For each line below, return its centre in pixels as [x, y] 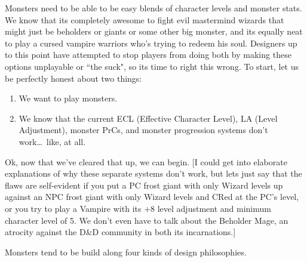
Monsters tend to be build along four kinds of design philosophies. [126, 252]
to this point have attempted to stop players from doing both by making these [148, 55]
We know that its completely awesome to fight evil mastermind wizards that [145, 19]
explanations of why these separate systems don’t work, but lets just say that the [153, 173]
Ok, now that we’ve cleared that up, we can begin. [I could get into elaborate [146, 161]
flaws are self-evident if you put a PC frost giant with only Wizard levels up [144, 185]
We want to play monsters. [68, 98]
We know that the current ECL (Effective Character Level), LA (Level [148, 118]
